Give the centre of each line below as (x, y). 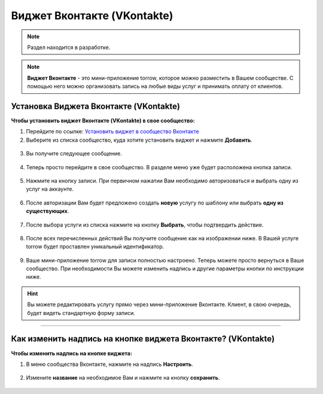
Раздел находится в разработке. (69, 47)
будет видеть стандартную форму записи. (81, 313)
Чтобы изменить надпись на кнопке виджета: (72, 353)
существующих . (48, 211)
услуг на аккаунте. (50, 189)
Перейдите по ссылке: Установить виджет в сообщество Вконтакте (113, 132)
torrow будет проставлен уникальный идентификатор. (95, 247)
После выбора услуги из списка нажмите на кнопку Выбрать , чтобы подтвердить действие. (145, 225)
